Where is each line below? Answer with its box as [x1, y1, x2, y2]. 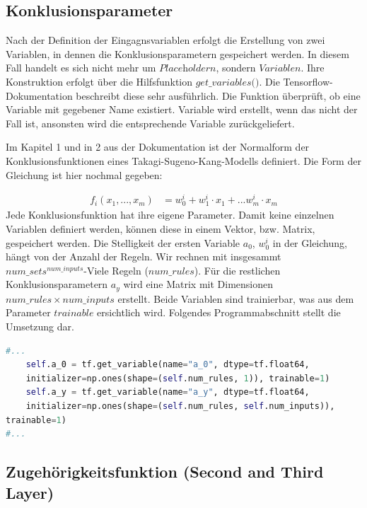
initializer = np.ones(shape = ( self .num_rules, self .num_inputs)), [25, 400, 335, 411]
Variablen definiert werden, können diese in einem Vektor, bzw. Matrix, [6, 221, 315, 236]
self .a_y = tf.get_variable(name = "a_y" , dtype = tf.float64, [25, 387, 310, 398]
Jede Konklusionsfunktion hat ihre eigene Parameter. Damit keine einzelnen [6, 207, 334, 222]
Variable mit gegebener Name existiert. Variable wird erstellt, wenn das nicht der [6, 102, 358, 117]
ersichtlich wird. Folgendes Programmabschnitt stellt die [97, 305, 341, 320]
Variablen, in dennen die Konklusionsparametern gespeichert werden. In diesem [6, 46, 349, 61]
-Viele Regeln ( [83, 262, 148, 277]
